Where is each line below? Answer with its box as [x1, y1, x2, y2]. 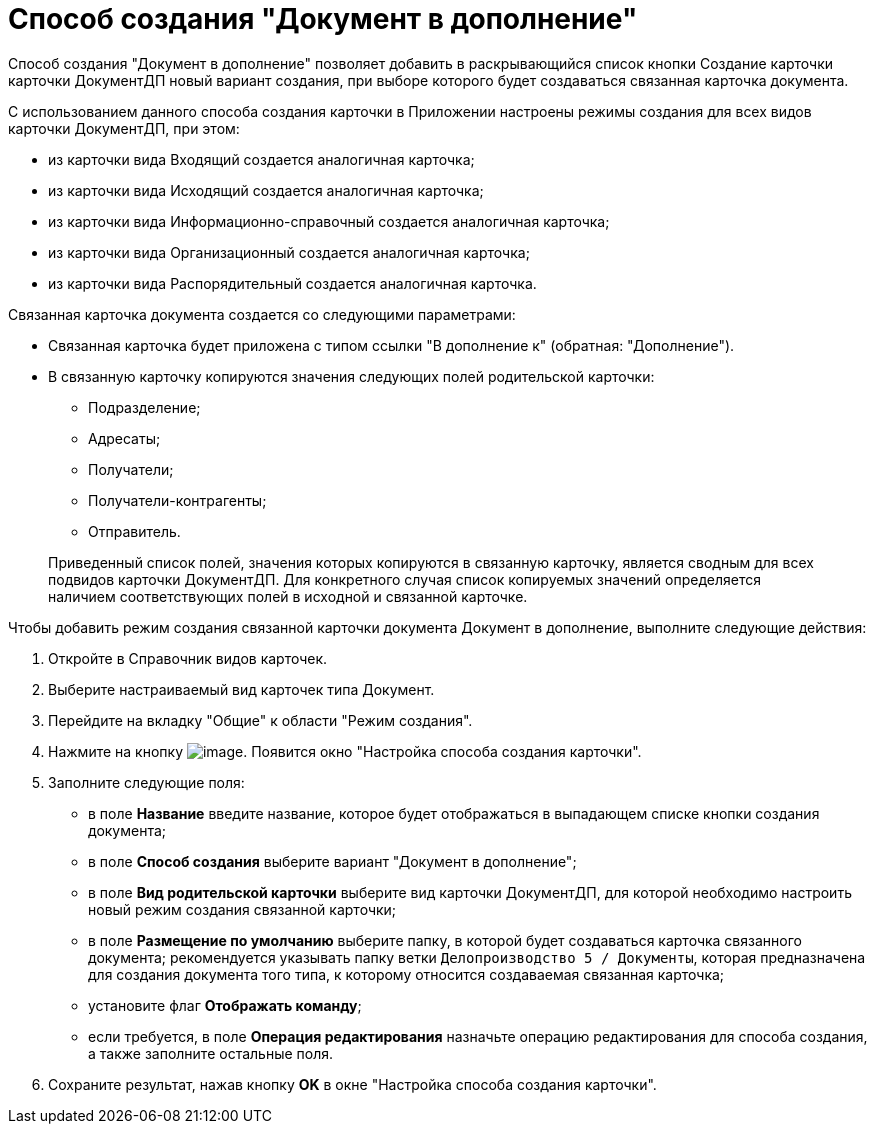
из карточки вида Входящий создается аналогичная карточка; [48, 150, 475, 168]
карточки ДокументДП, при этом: [8, 119, 240, 137]
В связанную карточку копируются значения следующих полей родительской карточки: [48, 367, 655, 385]
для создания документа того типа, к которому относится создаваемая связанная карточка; [88, 965, 725, 983]
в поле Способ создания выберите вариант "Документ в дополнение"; [88, 852, 577, 870]
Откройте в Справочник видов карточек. [48, 649, 328, 667]
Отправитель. [88, 522, 181, 540]
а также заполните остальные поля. [88, 1044, 334, 1062]
